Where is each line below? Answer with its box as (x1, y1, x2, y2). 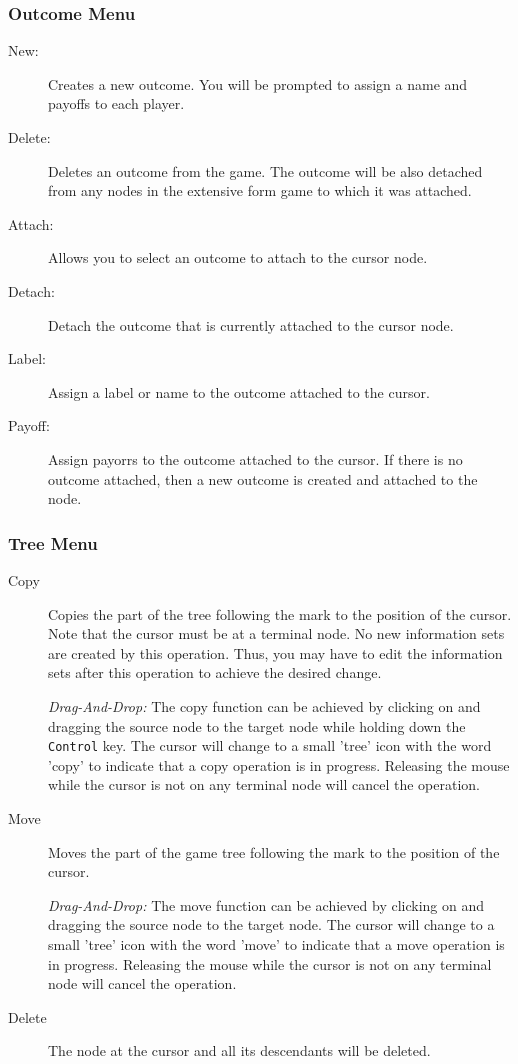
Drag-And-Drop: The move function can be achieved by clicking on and (48, 894, 485, 915)
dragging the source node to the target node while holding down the (48, 715, 466, 736)
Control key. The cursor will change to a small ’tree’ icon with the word (48, 735, 492, 756)
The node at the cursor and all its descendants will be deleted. (48, 1040, 431, 1061)
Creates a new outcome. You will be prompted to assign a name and (48, 73, 468, 94)
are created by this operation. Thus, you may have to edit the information (48, 642, 503, 663)
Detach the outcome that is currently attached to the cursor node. (48, 314, 454, 335)
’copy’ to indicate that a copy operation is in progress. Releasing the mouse (48, 754, 510, 775)
